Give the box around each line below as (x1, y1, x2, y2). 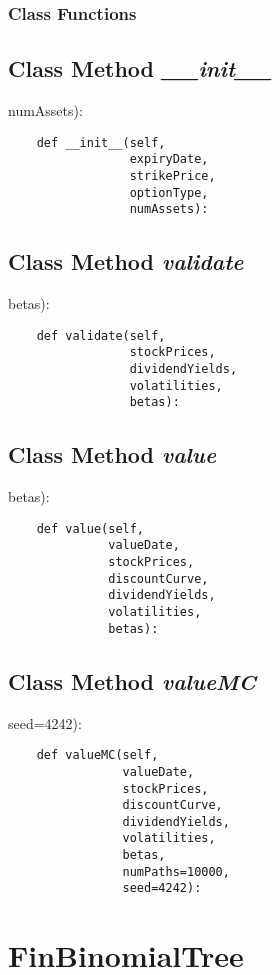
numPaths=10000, (122, 864, 230, 879)
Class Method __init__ (8, 53, 272, 84)
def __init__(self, (36, 135, 166, 150)
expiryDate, (129, 152, 209, 167)
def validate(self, (36, 328, 166, 343)
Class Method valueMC (8, 665, 256, 696)
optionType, (129, 185, 209, 200)
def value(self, (36, 521, 145, 536)
